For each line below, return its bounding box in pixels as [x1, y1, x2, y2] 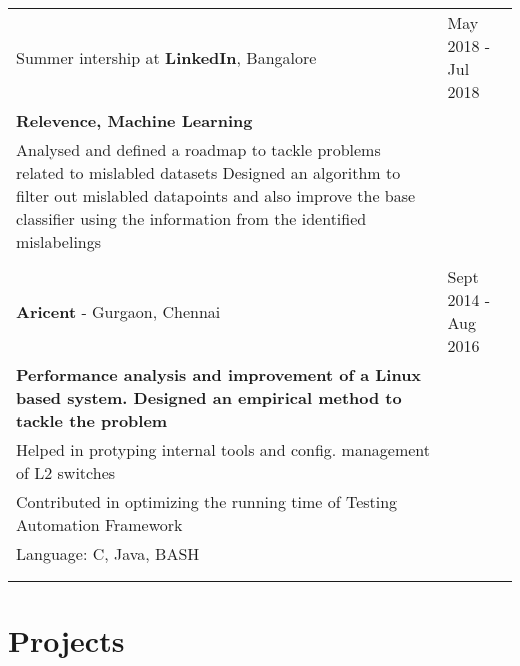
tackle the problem [16, 409, 168, 432]
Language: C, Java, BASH [16, 542, 200, 565]
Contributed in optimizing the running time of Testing [16, 490, 398, 513]
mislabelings [16, 230, 102, 253]
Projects [8, 620, 125, 661]
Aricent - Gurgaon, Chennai [16, 299, 221, 323]
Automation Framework [16, 513, 183, 536]
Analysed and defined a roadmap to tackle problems [16, 138, 381, 161]
